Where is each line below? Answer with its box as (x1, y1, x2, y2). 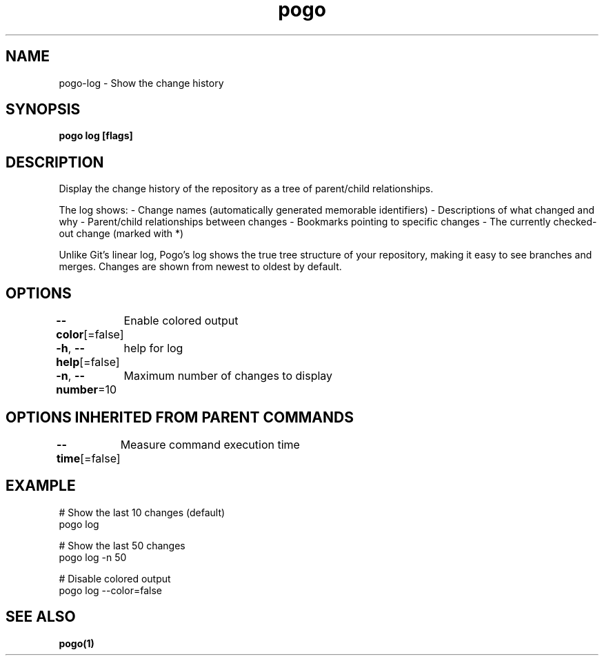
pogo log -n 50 (59, 551, 127, 563)
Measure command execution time (120, 437, 300, 451)
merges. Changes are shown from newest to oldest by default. (59, 261, 342, 273)
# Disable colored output (59, 572, 171, 584)
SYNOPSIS (6, 101, 81, 119)
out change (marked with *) (59, 227, 184, 240)
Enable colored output (123, 314, 239, 328)
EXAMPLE (6, 477, 76, 495)
